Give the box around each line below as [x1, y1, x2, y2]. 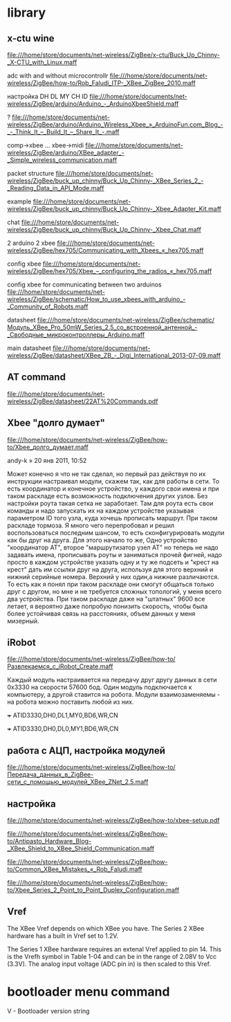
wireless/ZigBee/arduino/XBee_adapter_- [7, 149, 124, 156]
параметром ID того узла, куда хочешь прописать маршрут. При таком [7, 513, 218, 522]
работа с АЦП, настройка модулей [7, 745, 166, 756]
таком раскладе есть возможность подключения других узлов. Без [7, 491, 208, 500]
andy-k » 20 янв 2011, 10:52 [7, 456, 87, 464]
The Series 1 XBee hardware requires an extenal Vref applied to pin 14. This [7, 945, 222, 953]
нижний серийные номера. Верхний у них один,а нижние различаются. [7, 572, 219, 581]
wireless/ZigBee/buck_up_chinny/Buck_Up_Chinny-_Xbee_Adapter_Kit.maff [7, 205, 221, 212]
